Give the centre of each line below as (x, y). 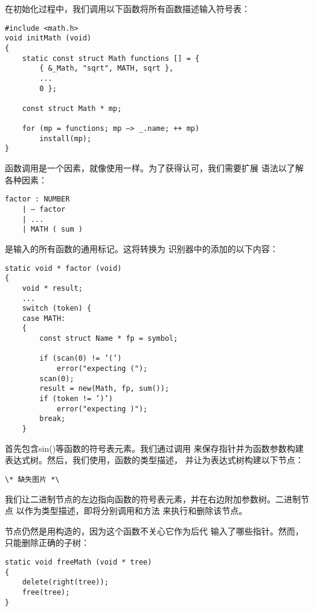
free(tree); (46, 592)
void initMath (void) (48, 38)
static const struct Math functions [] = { (111, 58)
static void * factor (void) (63, 268)
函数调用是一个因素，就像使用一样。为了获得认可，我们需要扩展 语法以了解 (154, 168)
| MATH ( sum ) (52, 230)
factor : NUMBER (37, 199)
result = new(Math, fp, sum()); (104, 389)
